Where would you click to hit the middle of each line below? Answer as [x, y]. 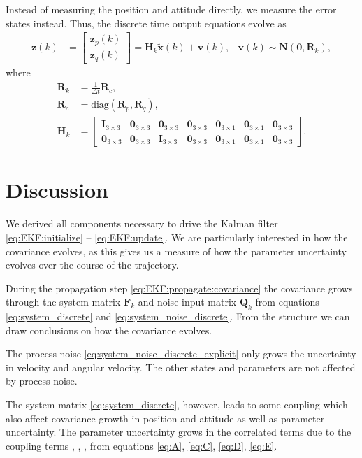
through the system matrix [63, 302]
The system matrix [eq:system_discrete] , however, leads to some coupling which [177, 405]
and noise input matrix [187, 302]
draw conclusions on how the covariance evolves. [109, 330]
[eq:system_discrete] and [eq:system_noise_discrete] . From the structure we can [178, 316]
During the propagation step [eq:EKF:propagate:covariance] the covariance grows [179, 288]
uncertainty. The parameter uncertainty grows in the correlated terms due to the [179, 432]
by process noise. [42, 381]
